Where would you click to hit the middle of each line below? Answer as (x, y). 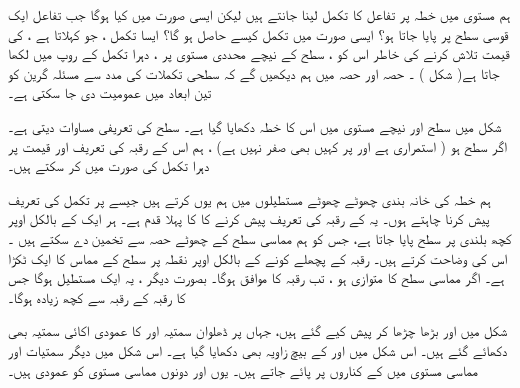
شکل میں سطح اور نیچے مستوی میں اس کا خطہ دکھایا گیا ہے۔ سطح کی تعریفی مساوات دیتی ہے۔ (255, 125)
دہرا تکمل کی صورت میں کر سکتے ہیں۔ (109, 165)
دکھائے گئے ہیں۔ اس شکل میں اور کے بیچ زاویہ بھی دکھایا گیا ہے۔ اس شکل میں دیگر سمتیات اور (258, 349)
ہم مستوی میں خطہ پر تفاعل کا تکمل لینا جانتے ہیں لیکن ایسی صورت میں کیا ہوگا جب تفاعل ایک (259, 14)
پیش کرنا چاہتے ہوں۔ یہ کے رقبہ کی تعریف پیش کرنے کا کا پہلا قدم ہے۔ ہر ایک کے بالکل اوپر (249, 218)
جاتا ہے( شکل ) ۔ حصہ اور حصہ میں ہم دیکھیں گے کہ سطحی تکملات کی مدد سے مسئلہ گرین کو (254, 72)
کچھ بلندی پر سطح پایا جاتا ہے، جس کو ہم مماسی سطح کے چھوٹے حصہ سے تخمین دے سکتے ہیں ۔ (260, 237)
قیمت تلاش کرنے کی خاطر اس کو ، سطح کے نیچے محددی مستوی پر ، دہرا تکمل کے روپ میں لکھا (259, 53)
